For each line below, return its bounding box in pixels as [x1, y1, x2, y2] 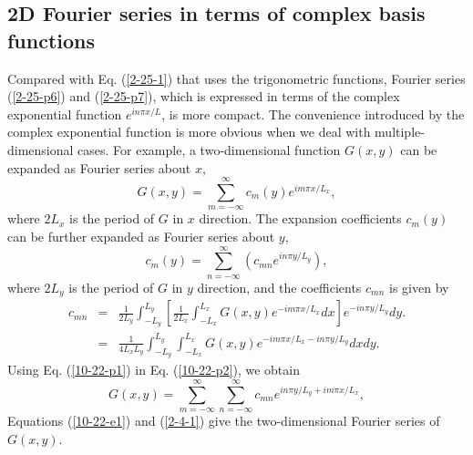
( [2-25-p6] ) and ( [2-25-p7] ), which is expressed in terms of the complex [7, 87, 400, 106]
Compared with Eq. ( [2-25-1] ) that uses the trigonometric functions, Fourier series [7, 68, 466, 88]
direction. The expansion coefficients [199, 209, 402, 228]
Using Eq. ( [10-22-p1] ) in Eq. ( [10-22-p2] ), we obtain [7, 360, 300, 379]
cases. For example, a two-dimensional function [77, 140, 341, 159]
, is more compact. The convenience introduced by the [161, 104, 465, 123]
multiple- [375, 122, 425, 141]
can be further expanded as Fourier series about [7, 226, 275, 245]
